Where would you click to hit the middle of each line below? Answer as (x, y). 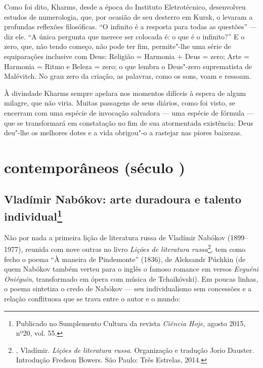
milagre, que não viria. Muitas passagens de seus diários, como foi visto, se (120, 103)
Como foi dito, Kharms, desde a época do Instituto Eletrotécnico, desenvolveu (125, 7)
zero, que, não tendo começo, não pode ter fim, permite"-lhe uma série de (118, 46)
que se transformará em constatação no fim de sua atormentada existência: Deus (129, 122)
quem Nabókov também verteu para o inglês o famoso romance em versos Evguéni (131, 269)
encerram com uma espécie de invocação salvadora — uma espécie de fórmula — (129, 112)
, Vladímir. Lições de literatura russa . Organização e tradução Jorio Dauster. (135, 350)
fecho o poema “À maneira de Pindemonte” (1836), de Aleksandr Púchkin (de (125, 259)
